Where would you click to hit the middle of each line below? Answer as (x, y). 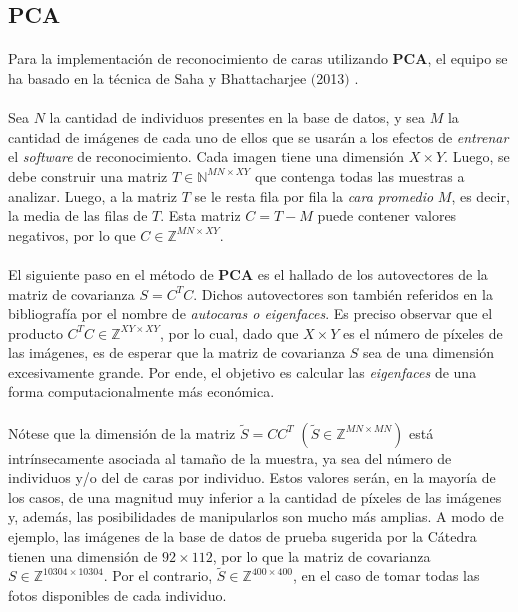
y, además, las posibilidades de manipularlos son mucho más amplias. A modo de (256, 516)
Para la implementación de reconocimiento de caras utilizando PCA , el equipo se (258, 58)
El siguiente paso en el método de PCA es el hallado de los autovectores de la (248, 273)
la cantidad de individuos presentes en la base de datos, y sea (237, 117)
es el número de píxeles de (423, 332)
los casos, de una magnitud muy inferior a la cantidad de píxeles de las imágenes (255, 496)
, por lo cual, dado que (229, 332)
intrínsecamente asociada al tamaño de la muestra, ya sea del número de (230, 457)
